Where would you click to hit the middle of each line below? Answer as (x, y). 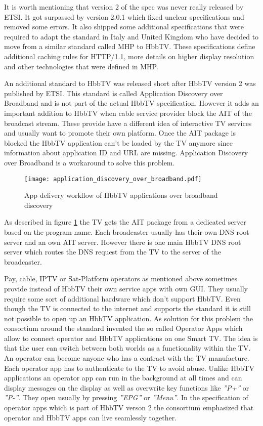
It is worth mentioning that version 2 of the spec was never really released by (124, 7)
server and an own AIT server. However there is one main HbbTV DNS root (123, 242)
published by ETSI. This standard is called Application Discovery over (114, 93)
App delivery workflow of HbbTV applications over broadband (121, 195)
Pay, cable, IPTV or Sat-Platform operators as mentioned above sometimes (121, 279)
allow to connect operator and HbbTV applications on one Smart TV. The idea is (131, 338)
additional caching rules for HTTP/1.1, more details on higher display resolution (129, 56)
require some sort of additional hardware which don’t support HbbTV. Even (122, 298)
